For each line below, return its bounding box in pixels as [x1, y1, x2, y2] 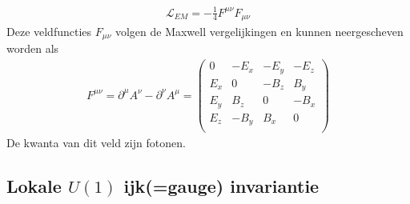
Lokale [6, 174, 62, 198]
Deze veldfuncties [6, 23, 92, 39]
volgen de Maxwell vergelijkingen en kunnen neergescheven [115, 23, 404, 39]
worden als [6, 40, 59, 57]
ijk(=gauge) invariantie [123, 174, 320, 198]
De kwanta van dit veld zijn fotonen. [6, 134, 186, 151]
